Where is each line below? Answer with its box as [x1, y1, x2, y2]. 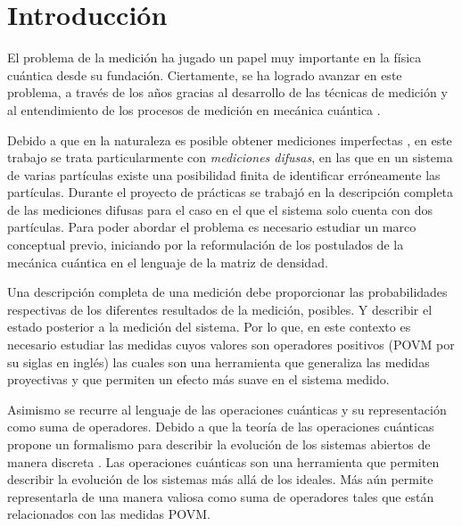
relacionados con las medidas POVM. [7, 505, 210, 523]
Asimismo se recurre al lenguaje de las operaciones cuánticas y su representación [7, 399, 447, 418]
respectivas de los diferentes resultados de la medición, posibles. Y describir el [7, 300, 433, 318]
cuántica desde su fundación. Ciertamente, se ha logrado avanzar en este [7, 65, 402, 84]
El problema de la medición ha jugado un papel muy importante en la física [7, 48, 422, 67]
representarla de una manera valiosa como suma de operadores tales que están [7, 487, 434, 505]
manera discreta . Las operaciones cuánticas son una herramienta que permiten [7, 452, 440, 471]
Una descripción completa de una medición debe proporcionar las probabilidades [7, 283, 448, 301]
